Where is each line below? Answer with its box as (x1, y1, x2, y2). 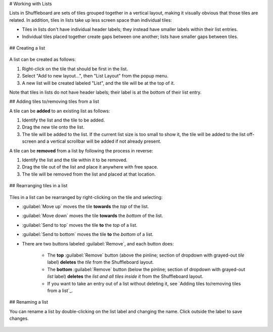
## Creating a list (9, 45, 45, 51)
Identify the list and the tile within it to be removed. (22, 157, 128, 163)
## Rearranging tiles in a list (9, 183, 68, 189)
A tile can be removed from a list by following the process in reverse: (9, 147, 154, 154)
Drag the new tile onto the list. (22, 124, 84, 130)
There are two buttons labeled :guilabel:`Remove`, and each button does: (22, 240, 174, 246)
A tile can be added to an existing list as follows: (9, 108, 110, 114)
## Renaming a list (9, 299, 48, 305)
